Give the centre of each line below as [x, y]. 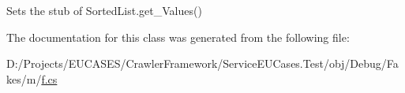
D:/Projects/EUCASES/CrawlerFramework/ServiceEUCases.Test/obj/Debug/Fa [202, 63]
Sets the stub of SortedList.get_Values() [104, 10]
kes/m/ [24, 78]
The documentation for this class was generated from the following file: [178, 37]
